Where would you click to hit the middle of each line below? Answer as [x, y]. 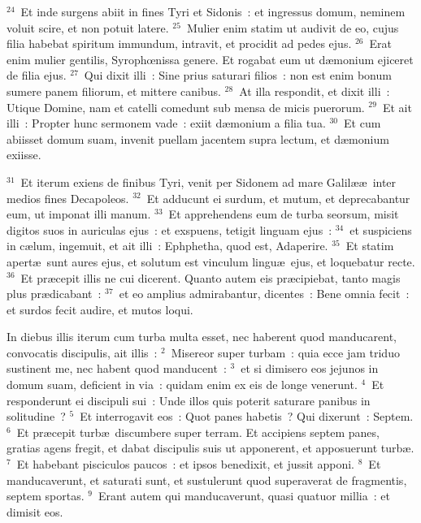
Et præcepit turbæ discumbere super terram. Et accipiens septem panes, [198, 432]
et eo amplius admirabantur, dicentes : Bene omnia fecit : [264, 294]
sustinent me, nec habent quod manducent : [117, 368]
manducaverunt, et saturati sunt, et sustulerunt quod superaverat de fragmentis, [207, 480]
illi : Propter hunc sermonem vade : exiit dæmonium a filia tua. [166, 123]
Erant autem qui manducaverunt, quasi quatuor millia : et [244, 496]
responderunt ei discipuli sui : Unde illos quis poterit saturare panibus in [189, 400]
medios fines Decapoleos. [68, 198]
